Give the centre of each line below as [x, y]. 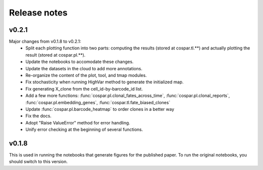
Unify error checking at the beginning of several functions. [84, 130]
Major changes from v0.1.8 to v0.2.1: [45, 42]
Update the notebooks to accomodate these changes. [80, 62]
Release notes [38, 13]
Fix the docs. [38, 116]
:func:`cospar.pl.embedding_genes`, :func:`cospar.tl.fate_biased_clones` [98, 102]
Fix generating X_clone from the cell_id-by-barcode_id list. [84, 89]
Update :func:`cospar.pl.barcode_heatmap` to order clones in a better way [100, 109]
